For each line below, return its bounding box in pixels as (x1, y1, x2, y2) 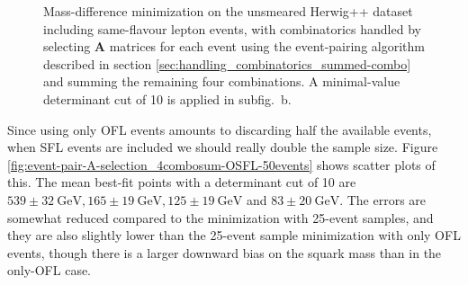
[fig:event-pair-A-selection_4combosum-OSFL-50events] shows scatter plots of (7, 155, 436, 174)
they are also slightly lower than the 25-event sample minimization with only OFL (7, 226, 461, 245)
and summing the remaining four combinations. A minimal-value (43, 72, 400, 91)
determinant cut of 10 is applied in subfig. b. (43, 89, 292, 108)
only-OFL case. (7, 261, 92, 280)
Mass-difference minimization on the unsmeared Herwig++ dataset (43, 2, 413, 20)
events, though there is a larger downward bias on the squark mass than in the (7, 243, 442, 262)
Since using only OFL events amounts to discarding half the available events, (7, 120, 432, 138)
